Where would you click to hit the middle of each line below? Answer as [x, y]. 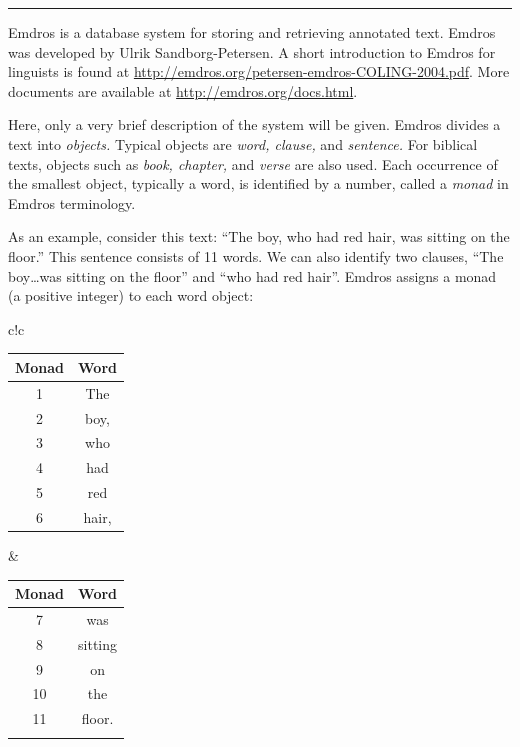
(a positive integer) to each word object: [131, 295]
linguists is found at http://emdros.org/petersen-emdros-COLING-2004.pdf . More [259, 71]
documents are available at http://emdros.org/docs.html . [183, 90]
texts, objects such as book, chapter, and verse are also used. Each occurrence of [253, 163]
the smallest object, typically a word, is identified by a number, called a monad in [258, 183]
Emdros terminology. [72, 202]
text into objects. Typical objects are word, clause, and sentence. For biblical [243, 143]
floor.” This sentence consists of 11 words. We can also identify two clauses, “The [256, 255]
